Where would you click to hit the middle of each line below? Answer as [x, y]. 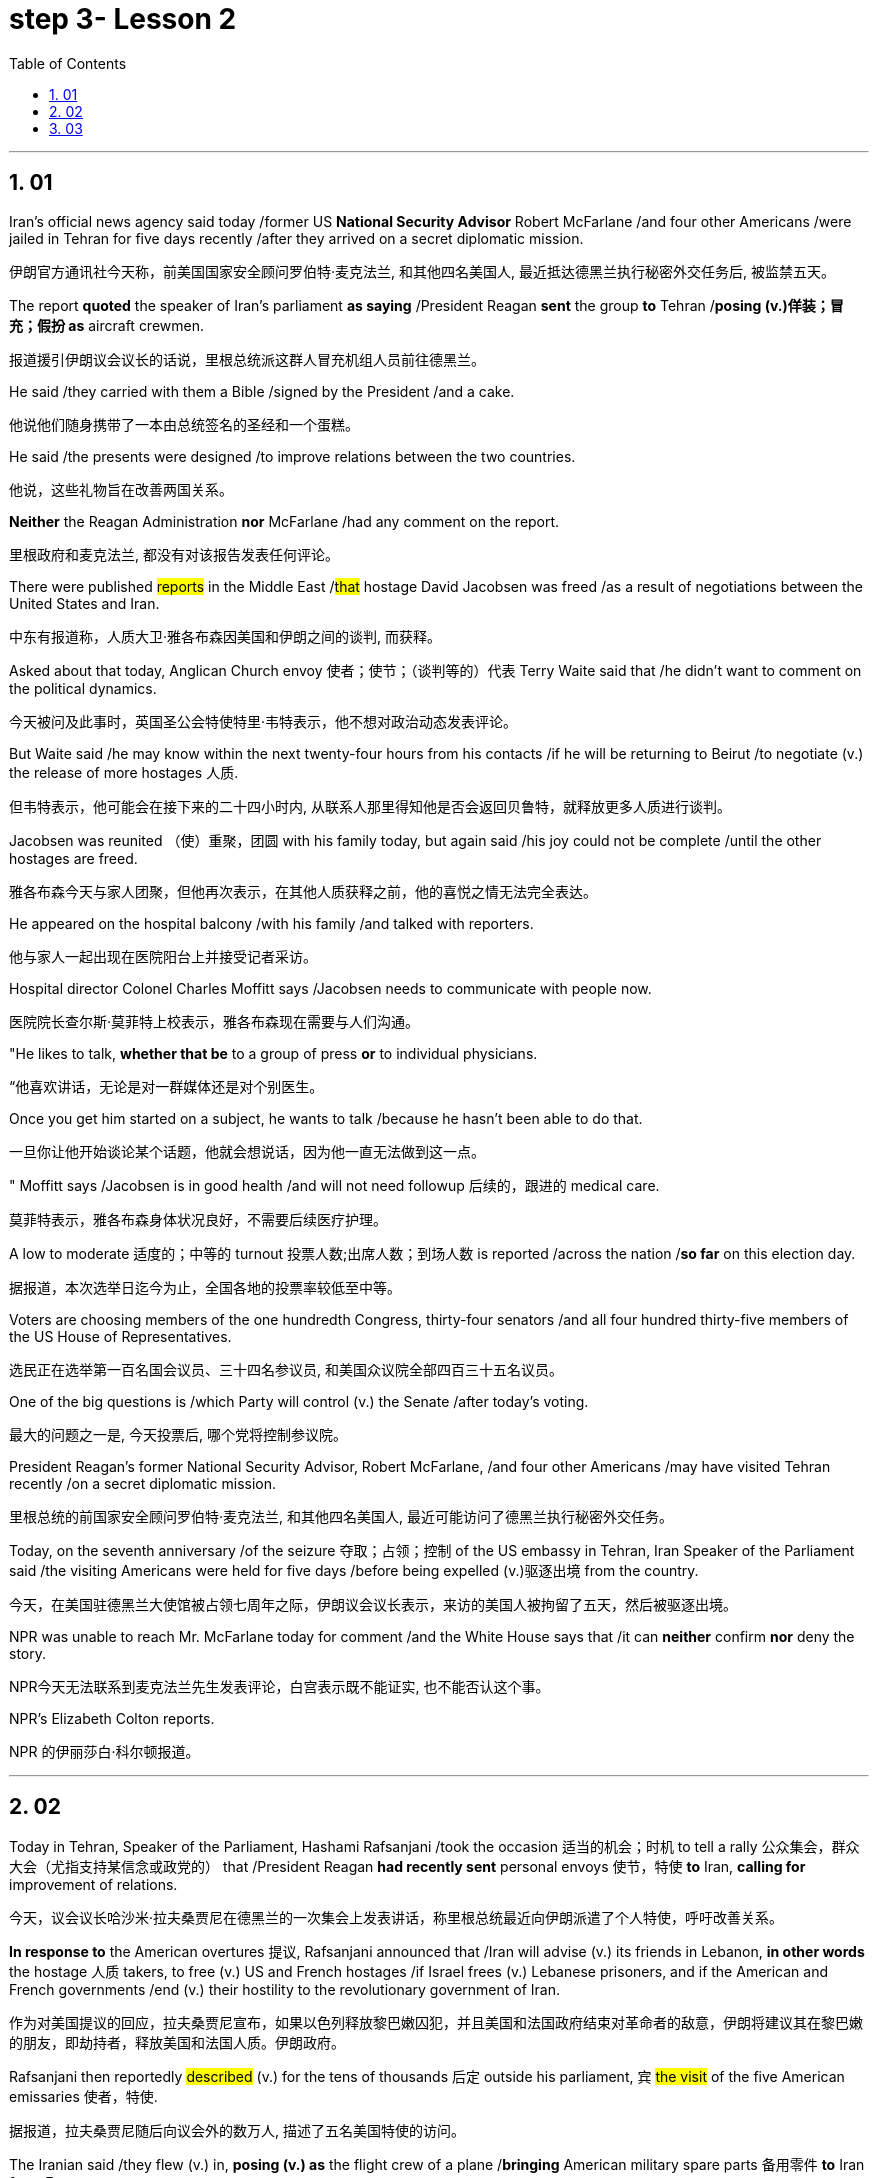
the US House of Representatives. [120, 1336]
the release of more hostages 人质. [124, 772]
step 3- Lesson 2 [123, 19]
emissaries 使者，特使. [83, 2097]
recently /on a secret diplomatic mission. [143, 1483]
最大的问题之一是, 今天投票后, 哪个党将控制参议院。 [178, 1434]
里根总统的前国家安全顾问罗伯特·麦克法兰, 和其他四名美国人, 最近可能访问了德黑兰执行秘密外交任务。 [341, 1516]
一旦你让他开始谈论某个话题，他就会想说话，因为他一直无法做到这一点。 [247, 1151]
